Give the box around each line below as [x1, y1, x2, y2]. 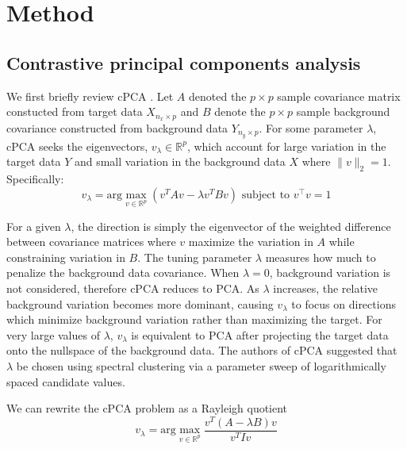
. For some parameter [259, 120, 363, 136]
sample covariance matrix [277, 87, 401, 104]
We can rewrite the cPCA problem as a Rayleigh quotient [6, 400, 288, 416]
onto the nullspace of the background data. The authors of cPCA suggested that [6, 342, 397, 359]
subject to [241, 189, 290, 201]
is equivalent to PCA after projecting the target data [131, 326, 389, 343]
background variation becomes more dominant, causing [6, 295, 274, 312]
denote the [214, 103, 266, 120]
